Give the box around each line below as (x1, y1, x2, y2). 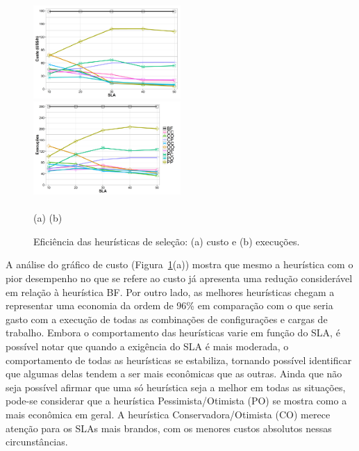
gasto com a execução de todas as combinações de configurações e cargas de (6, 311, 328, 326)
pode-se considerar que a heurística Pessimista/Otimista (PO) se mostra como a (6, 393, 347, 408)
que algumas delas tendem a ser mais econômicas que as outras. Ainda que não (6, 366, 342, 381)
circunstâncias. (6, 434, 68, 449)
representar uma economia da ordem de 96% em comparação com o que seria (6, 298, 333, 313)
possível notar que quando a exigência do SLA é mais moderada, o (6, 339, 289, 353)
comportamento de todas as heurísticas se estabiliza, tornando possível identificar (6, 352, 352, 367)
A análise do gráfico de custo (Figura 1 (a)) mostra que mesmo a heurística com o (6, 257, 353, 272)
